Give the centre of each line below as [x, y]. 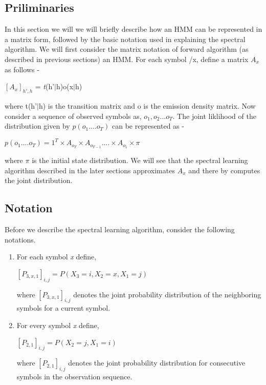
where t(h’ [21, 105]
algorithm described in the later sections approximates [90, 170]
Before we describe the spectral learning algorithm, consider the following [120, 229]
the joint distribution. [39, 180]
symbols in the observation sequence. [74, 377]
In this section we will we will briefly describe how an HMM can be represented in [134, 29]
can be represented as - [148, 126]
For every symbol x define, [58, 325]
